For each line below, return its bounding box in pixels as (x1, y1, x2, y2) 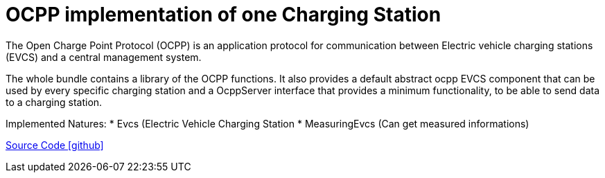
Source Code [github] (6, 139, 104, 151)
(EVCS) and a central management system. (6, 51, 202, 63)
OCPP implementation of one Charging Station (6, 3, 441, 26)
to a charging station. (6, 96, 103, 108)
